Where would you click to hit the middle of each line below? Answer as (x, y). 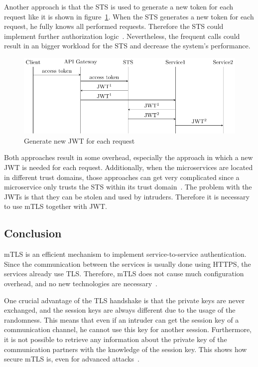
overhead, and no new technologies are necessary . (81, 283)
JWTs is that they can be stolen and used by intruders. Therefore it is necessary (127, 196)
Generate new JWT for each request (79, 140)
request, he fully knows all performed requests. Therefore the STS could (114, 26)
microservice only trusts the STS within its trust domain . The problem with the (128, 187)
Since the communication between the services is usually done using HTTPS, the (128, 264)
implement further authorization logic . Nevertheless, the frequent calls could (122, 36)
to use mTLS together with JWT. (56, 206)
